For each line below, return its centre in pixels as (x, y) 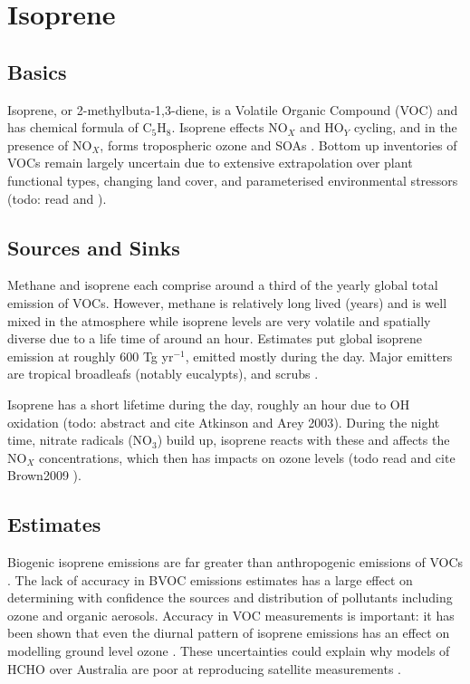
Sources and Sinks (94, 247)
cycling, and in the (405, 127)
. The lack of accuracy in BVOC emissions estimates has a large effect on (210, 579)
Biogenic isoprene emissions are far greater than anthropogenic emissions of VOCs (235, 562)
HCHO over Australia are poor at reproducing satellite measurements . (204, 668)
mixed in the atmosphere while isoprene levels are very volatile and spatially (219, 320)
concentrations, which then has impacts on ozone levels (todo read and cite (247, 457)
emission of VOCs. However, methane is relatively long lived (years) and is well (227, 302)
